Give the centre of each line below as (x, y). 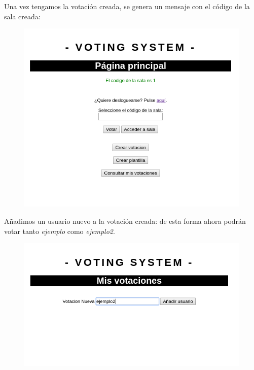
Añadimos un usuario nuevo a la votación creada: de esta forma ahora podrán (125, 221)
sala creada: (22, 16)
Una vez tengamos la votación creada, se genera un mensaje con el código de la (127, 6)
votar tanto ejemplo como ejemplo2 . (60, 231)
